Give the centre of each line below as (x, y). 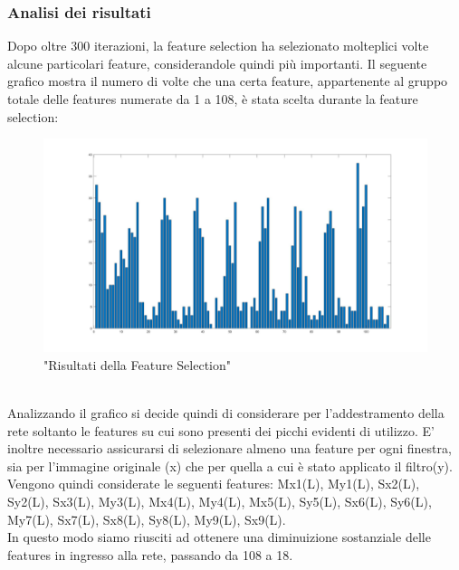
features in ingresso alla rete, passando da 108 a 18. (150, 554)
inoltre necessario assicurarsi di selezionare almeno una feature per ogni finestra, (229, 448)
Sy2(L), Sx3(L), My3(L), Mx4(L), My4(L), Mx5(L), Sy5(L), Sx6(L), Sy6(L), (220, 501)
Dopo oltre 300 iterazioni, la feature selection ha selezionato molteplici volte (218, 46)
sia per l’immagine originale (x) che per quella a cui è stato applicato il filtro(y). (230, 465)
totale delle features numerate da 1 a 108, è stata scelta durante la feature (213, 99)
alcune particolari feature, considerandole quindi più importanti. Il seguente (217, 63)
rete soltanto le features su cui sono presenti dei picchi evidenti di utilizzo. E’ (221, 430)
